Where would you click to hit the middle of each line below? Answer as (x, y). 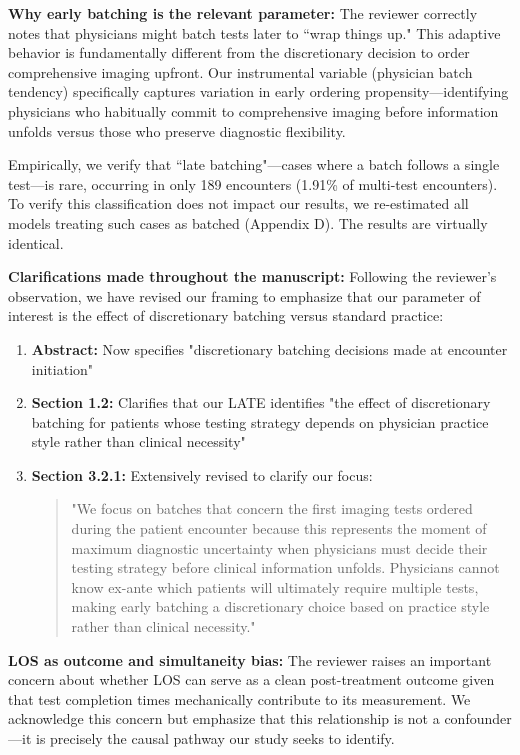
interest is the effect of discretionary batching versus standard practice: (226, 315)
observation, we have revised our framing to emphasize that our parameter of (244, 295)
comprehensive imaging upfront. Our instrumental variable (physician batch (240, 71)
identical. (36, 242)
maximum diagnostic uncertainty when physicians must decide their (279, 547)
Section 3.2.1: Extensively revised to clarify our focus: (202, 474)
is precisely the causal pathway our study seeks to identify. (215, 738)
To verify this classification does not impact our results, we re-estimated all (238, 203)
